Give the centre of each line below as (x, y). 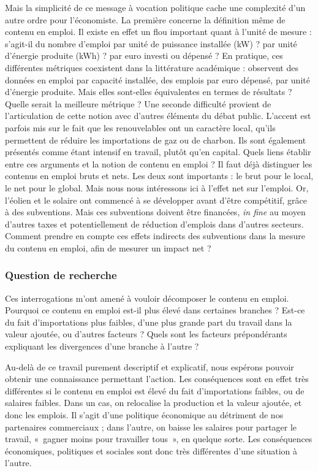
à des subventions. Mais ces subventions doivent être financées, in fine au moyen (155, 212)
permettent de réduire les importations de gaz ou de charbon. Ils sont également (156, 140)
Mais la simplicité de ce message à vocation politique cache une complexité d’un (155, 7)
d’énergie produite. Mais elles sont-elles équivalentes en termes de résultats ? (149, 92)
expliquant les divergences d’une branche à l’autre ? (102, 346)
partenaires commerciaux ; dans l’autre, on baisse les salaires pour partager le (151, 427)
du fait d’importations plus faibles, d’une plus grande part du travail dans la (149, 322)
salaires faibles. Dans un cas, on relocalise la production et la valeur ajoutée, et (153, 403)
